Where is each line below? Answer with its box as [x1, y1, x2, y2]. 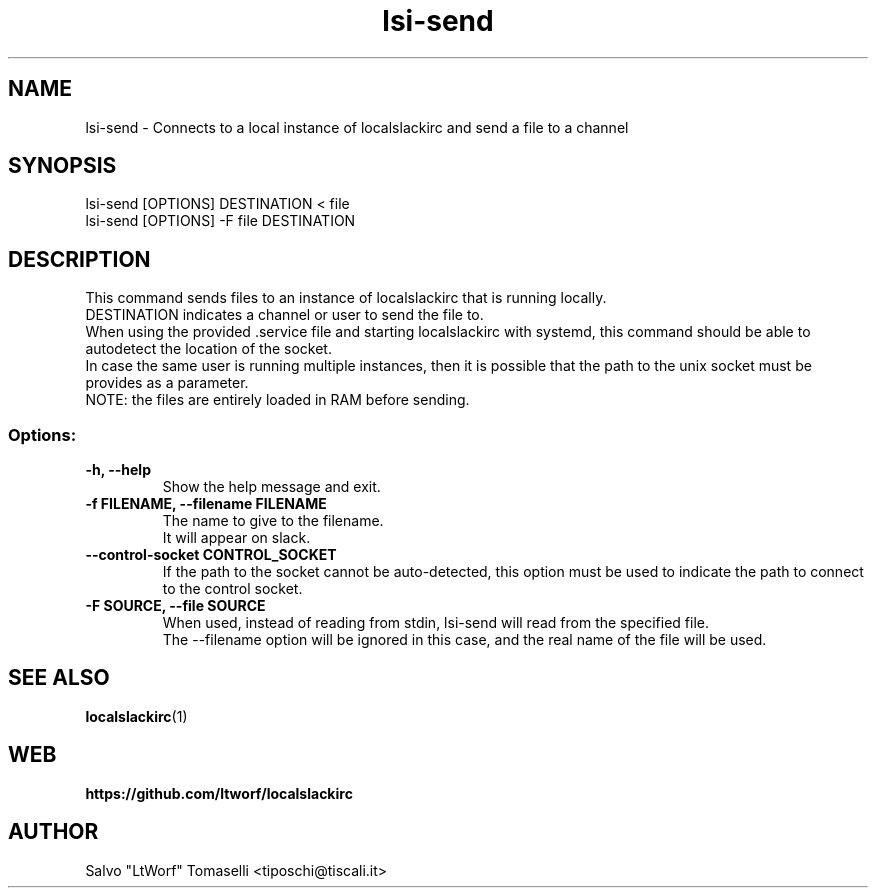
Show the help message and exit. [162, 478, 381, 496]
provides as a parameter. [85, 374, 249, 392]
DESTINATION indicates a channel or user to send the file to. [85, 306, 484, 324]
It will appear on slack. [162, 529, 311, 547]
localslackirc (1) [85, 707, 188, 725]
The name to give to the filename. [162, 512, 384, 530]
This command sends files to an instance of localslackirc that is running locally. [85, 289, 607, 307]
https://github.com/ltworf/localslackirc [85, 784, 353, 802]
